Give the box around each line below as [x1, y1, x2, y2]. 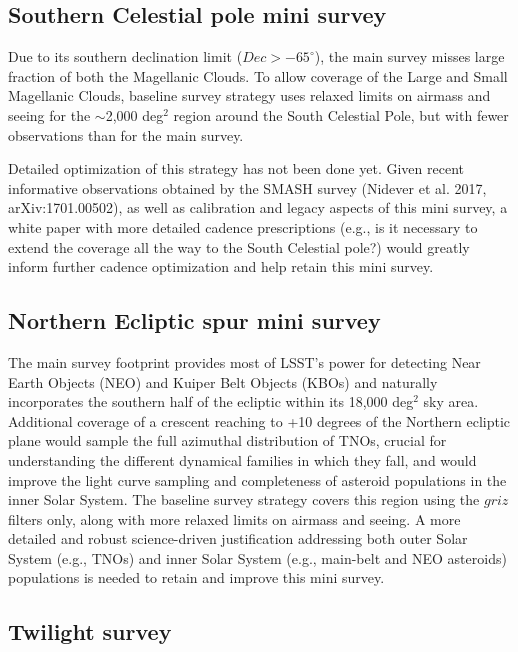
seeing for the [8, 104, 91, 125]
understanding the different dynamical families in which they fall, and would [8, 449, 477, 470]
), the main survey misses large [314, 46, 505, 67]
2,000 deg [105, 104, 164, 125]
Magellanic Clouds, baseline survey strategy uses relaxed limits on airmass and [8, 85, 491, 106]
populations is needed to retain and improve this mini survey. [8, 567, 385, 588]
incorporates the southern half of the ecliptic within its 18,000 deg [8, 391, 414, 412]
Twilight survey [8, 616, 172, 647]
